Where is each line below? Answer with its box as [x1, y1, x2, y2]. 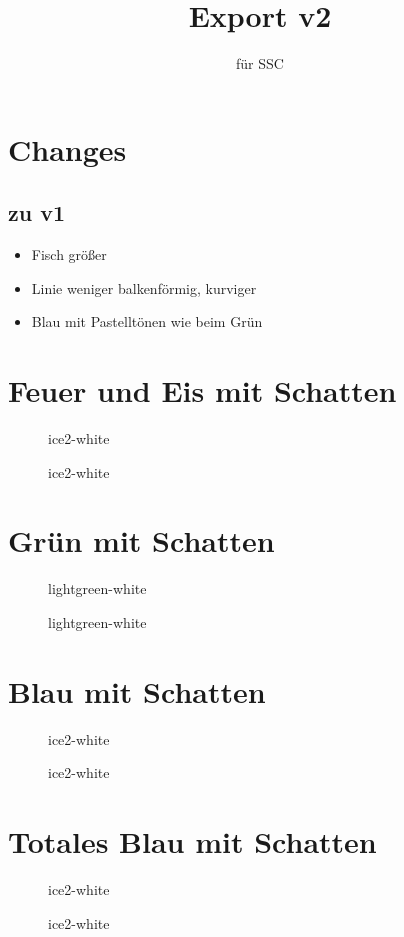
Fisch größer [31, 244, 107, 265]
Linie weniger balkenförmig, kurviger [31, 277, 257, 298]
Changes [8, 128, 127, 169]
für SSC [236, 53, 284, 74]
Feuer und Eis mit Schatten [8, 370, 397, 411]
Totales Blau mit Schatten [8, 821, 377, 862]
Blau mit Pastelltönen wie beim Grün [31, 311, 263, 332]
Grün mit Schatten [8, 520, 275, 561]
